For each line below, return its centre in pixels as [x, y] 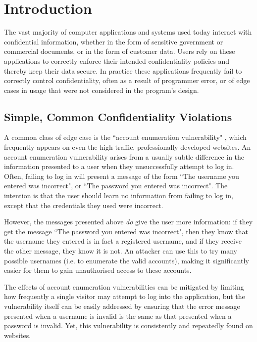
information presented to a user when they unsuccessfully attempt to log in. [119, 166]
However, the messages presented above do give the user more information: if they [128, 222]
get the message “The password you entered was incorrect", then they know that [126, 231]
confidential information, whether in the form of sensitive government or [114, 41]
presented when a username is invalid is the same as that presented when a [118, 316]
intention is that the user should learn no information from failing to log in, [119, 195]
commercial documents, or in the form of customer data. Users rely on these [120, 51]
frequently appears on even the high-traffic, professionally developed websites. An [128, 147]
